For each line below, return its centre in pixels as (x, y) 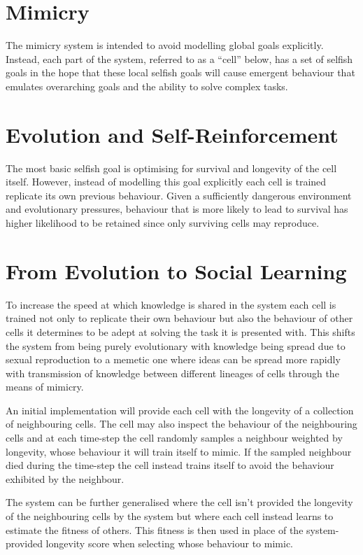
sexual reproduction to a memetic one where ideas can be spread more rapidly (173, 359)
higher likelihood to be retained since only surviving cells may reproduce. (163, 223)
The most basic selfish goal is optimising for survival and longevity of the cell (171, 168)
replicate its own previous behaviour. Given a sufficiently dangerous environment (179, 195)
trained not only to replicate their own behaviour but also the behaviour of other (179, 318)
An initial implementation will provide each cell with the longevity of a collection (180, 410)
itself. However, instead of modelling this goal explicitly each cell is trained (166, 182)
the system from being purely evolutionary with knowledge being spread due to (176, 345)
